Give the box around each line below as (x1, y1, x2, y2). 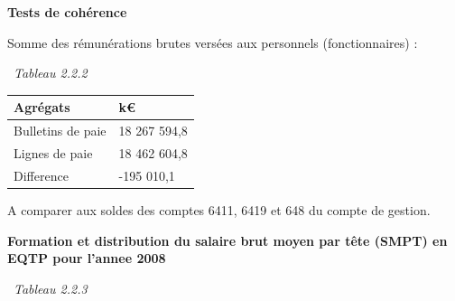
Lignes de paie (14, 143, 93, 162)
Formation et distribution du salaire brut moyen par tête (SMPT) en (7, 230, 448, 249)
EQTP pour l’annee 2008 (7, 249, 166, 268)
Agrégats (14, 98, 70, 117)
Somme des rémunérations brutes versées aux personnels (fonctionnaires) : (7, 33, 418, 52)
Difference (14, 165, 69, 184)
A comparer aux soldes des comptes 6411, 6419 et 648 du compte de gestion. (7, 200, 431, 219)
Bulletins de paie (14, 121, 107, 140)
